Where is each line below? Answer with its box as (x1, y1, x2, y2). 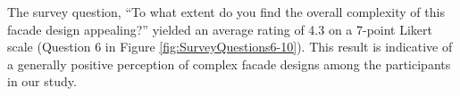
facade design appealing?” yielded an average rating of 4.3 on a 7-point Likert (7, 20, 433, 38)
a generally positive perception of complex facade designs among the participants (7, 54, 451, 73)
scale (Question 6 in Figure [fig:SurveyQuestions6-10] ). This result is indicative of (7, 37, 453, 56)
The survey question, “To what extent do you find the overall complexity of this (7, 3, 445, 20)
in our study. (7, 72, 77, 91)
